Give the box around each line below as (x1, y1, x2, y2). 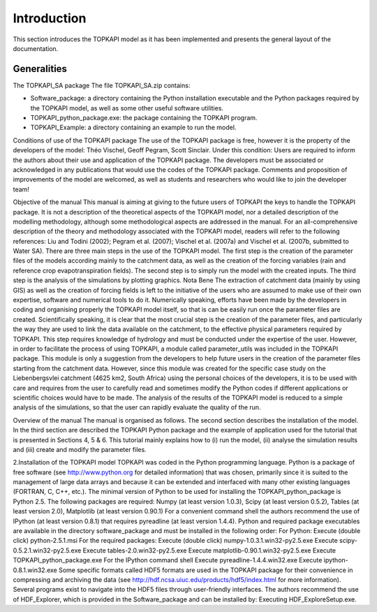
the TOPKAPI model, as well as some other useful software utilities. (30, 103, 223, 112)
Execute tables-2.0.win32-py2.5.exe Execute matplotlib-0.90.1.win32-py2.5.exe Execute (82, 546, 337, 555)
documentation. (13, 44, 59, 52)
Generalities (13, 63, 68, 75)
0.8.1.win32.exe (13, 566, 57, 574)
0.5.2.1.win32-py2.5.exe (13, 546, 82, 555)
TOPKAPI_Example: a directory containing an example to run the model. (30, 123, 237, 132)
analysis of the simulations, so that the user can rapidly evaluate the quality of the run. (13, 403, 261, 411)
